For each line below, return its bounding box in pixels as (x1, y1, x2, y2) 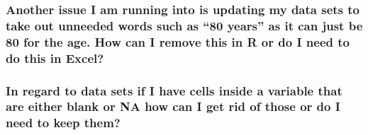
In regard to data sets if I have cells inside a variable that (6, 81, 342, 99)
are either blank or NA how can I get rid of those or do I (6, 98, 340, 115)
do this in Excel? (6, 49, 104, 66)
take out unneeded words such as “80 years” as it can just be (6, 16, 363, 34)
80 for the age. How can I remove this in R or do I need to (6, 33, 350, 50)
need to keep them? (6, 114, 121, 131)
